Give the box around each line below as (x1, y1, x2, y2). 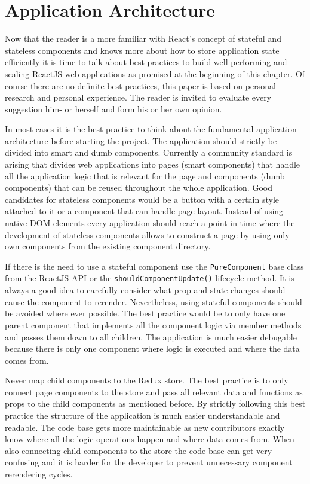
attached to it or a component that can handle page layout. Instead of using (5, 205, 284, 217)
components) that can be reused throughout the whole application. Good (5, 181, 272, 194)
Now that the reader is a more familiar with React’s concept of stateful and (5, 32, 281, 45)
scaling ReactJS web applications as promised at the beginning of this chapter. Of (5, 67, 305, 80)
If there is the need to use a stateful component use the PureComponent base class (5, 260, 304, 272)
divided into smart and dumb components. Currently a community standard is (5, 146, 293, 159)
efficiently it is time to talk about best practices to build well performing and (5, 56, 287, 68)
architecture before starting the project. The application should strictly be (5, 134, 277, 147)
